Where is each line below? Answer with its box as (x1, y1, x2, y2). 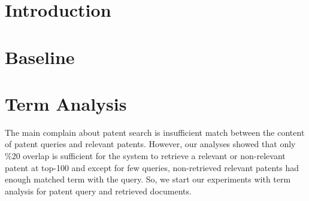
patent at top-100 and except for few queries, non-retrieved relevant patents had (5, 161, 299, 173)
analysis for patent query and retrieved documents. (5, 184, 192, 197)
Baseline (5, 44, 75, 69)
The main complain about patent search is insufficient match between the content (5, 126, 305, 138)
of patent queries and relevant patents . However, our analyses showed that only (5, 138, 296, 150)
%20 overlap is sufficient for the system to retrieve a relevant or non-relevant (5, 150, 286, 162)
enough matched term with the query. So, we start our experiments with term (5, 173, 291, 185)
